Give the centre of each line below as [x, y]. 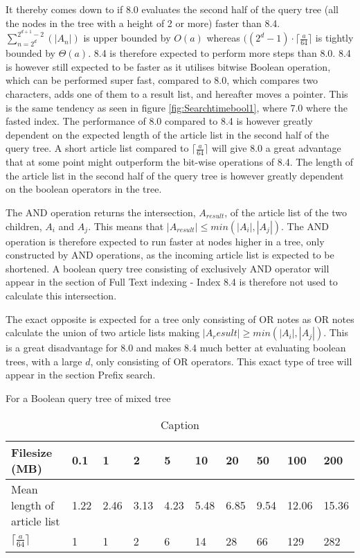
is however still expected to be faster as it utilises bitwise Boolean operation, [168, 66]
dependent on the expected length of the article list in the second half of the [168, 134]
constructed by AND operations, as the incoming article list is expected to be [170, 255]
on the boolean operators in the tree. [84, 189]
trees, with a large [44, 361]
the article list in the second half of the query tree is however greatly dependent [175, 175]
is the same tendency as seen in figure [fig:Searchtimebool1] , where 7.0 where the [177, 107]
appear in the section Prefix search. [81, 375]
